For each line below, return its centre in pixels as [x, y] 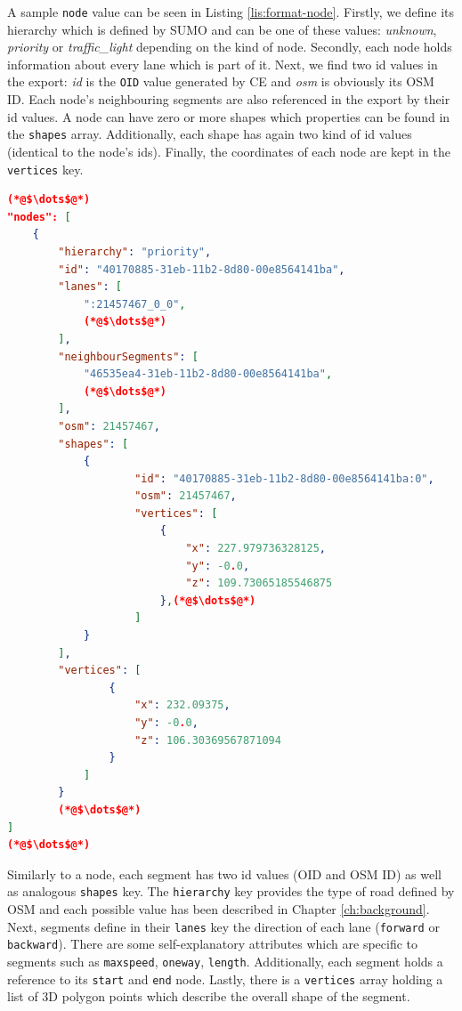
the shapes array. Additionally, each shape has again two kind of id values [210, 134]
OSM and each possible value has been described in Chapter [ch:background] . [219, 909]
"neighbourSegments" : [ [128, 356]
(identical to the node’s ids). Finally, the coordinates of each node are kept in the [229, 151]
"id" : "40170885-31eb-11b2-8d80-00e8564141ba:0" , [284, 478]
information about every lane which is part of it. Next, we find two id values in [223, 64]
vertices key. [45, 169]
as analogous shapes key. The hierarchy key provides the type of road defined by [231, 891]
